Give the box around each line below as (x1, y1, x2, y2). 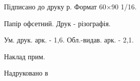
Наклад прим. (4, 51, 45, 61)
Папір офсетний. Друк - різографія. (4, 18, 111, 28)
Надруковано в (4, 68, 48, 78)
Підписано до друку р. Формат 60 (4, 1, 106, 11)
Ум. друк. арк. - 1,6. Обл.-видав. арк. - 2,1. (4, 35, 134, 45)
